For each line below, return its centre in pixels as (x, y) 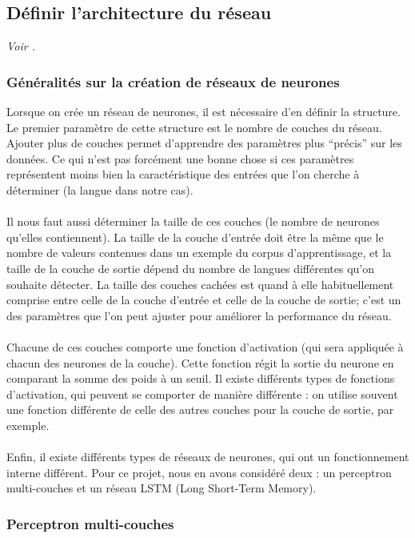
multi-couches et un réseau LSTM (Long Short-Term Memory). (162, 488)
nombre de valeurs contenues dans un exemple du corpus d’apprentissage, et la (199, 253)
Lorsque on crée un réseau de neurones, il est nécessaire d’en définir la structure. (204, 112)
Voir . (21, 46)
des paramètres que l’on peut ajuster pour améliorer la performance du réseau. (199, 315)
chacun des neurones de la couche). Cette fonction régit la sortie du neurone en (200, 362)
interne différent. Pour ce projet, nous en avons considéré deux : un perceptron (199, 472)
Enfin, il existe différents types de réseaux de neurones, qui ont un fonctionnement (208, 457)
